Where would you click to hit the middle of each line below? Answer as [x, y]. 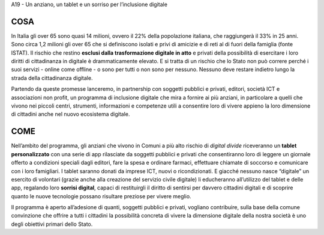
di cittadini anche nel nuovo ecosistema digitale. [70, 114]
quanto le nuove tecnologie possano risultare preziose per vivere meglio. [101, 196]
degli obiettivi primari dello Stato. [52, 224]
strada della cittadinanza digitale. [52, 78]
